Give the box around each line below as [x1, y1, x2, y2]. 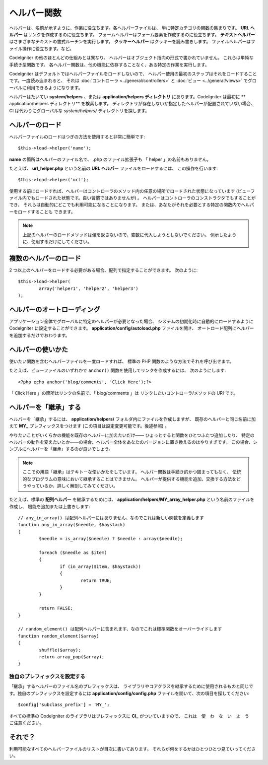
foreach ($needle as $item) [39, 550, 107, 556]
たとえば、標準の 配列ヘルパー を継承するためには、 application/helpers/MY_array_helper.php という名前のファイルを [9, 496, 255, 502]
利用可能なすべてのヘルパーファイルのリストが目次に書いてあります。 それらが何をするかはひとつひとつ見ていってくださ [9, 746, 256, 752]
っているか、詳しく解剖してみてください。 [31, 483, 118, 488]
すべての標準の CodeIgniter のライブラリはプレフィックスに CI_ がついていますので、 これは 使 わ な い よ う [9, 713, 249, 719]
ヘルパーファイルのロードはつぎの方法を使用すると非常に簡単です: [9, 134, 145, 139]
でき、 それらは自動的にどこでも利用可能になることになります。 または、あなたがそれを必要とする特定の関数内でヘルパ [9, 202, 254, 208]
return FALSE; [39, 606, 73, 611]
